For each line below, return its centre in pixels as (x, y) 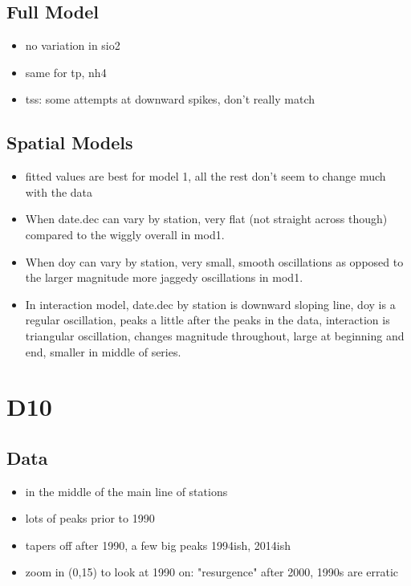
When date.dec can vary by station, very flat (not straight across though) (206, 219)
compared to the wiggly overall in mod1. (125, 234)
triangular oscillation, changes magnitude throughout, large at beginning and (215, 335)
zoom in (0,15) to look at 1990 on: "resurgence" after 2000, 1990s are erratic (212, 572)
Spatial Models (70, 142)
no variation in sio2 (73, 45)
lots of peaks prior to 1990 (90, 518)
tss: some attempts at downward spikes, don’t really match (170, 99)
